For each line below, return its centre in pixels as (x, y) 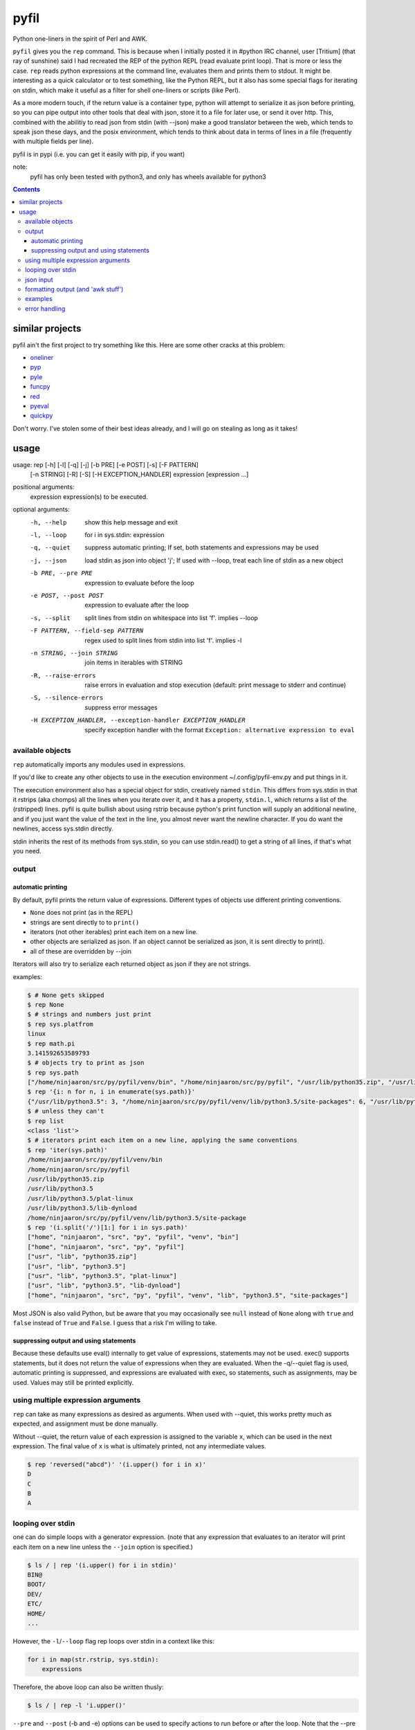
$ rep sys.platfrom (60, 1024)
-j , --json (48, 560)
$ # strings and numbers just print (90, 1014)
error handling (45, 309)
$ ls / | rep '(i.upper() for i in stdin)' (102, 1565)
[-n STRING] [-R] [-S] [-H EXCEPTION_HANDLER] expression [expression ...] (139, 475)
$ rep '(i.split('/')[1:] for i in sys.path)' (108, 1227)
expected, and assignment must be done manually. (85, 1424)
